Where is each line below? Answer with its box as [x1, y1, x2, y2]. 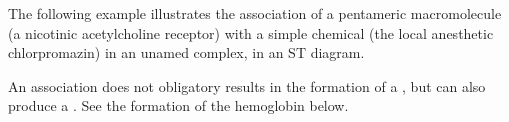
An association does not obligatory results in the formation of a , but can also [8, 75, 486, 96]
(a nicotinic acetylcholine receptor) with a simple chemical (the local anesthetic [8, 22, 494, 43]
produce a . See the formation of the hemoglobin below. [8, 95, 349, 116]
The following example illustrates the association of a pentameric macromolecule [8, 3, 502, 23]
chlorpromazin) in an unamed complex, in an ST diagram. [8, 42, 365, 63]
